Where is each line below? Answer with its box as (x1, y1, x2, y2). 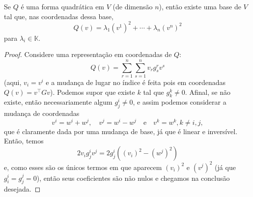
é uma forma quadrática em (21, 1, 105, 11)
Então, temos (4, 136, 44, 146)
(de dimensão (112, 1, 153, 11)
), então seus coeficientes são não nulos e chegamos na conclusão (36, 172, 230, 183)
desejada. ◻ (4, 184, 41, 194)
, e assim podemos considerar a (133, 97, 226, 107)
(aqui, (4, 77, 22, 87)
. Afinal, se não (185, 86, 230, 97)
